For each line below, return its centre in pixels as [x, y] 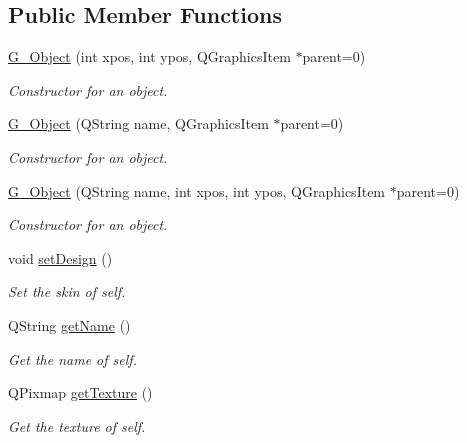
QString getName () [69, 324]
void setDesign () [60, 257]
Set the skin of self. [67, 291]
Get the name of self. [72, 358]
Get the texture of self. [77, 425]
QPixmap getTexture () [80, 392]
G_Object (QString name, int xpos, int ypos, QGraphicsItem [197, 190]
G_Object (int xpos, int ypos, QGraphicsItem [149, 56]
